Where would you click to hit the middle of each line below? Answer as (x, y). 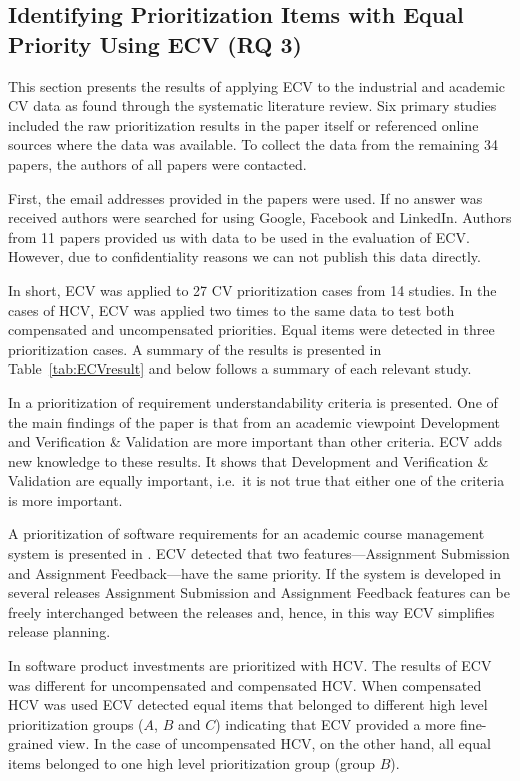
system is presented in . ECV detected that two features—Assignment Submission (259, 553)
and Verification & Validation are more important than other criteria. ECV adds (255, 441)
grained (31, 743)
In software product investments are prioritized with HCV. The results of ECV (250, 665)
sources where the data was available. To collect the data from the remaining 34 (253, 144)
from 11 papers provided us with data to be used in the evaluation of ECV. (239, 236)
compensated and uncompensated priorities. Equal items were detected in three (251, 329)
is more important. (65, 499)
